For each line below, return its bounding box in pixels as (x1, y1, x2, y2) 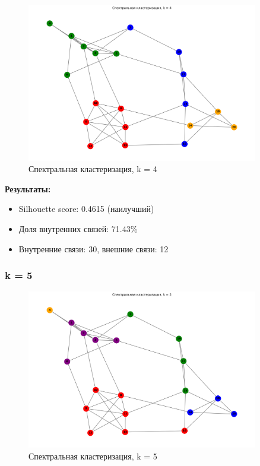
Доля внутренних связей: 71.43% (18, 223, 138, 235)
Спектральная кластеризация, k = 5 (28, 449, 157, 462)
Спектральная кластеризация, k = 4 (28, 163, 157, 175)
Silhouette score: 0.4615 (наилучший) (18, 202, 154, 215)
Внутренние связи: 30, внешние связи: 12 (18, 242, 169, 255)
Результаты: (5, 182, 51, 195)
